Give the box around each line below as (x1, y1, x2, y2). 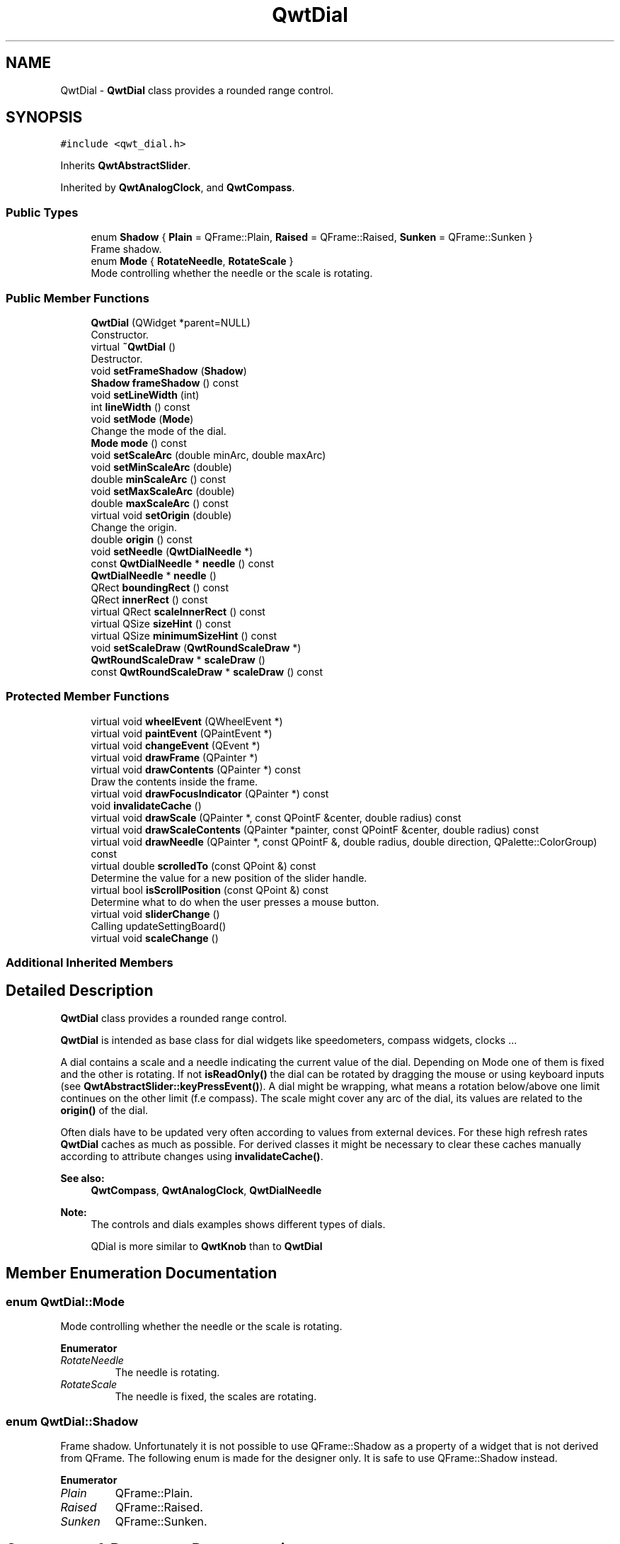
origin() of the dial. (60, 1103, 149, 1116)
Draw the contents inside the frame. (91, 775, 258, 788)
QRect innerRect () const (91, 593, 208, 606)
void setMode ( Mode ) (91, 412, 194, 425)
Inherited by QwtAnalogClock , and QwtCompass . (60, 181, 295, 194)
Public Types (6, 205, 79, 220)
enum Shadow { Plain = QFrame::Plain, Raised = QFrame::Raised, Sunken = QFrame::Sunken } (91, 231, 533, 244)
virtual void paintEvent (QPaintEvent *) (91, 727, 272, 739)
